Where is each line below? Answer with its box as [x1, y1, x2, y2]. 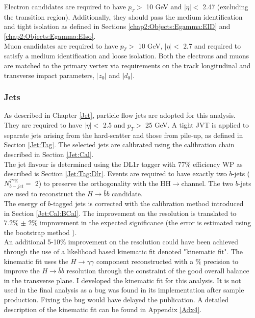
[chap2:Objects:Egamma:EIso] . [4, 30, 96, 41]
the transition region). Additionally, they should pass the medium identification [4, 11, 243, 22]
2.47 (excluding [203, 1, 249, 11]
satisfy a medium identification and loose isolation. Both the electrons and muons [4, 51, 249, 61]
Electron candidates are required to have [4, 1, 126, 11]
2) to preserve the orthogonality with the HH [35, 178, 171, 188]
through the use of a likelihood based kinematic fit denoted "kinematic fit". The [4, 246, 243, 257]
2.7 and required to [183, 40, 241, 51]
